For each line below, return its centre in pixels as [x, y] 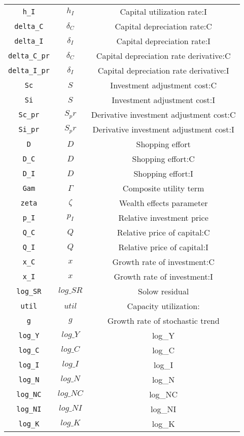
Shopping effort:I [163, 173]
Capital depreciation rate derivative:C [163, 56]
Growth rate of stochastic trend [163, 321]
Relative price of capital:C [163, 232]
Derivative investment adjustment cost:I [163, 129]
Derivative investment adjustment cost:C [163, 114]
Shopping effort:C [163, 159]
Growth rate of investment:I [163, 276]
